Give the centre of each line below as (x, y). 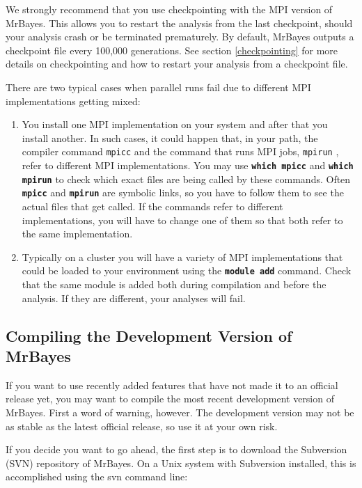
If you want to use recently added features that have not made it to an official (172, 385)
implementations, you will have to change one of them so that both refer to (182, 220)
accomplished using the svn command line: (97, 477)
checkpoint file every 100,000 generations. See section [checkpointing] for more (172, 50)
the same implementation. (77, 234)
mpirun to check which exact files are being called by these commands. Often (186, 179)
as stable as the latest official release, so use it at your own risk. (142, 426)
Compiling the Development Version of (149, 335)
